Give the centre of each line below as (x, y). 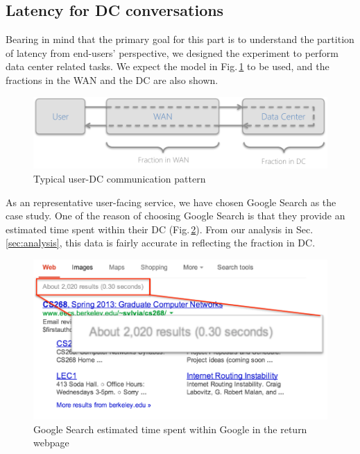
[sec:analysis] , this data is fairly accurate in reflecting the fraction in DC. (161, 243)
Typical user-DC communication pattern (120, 178)
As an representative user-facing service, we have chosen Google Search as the (171, 202)
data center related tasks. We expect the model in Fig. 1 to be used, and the (168, 66)
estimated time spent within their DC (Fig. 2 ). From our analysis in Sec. (160, 229)
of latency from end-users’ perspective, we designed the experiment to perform (172, 52)
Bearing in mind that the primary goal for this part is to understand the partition (180, 39)
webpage (51, 443)
